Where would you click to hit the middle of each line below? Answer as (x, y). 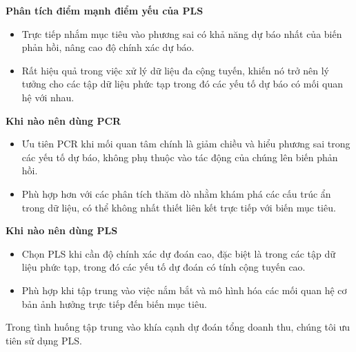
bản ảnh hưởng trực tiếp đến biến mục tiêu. (114, 303)
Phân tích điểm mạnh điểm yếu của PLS (105, 10)
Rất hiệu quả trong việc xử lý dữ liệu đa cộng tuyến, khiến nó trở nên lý (175, 70)
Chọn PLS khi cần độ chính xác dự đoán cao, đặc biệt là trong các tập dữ (179, 253)
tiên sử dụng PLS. (44, 340)
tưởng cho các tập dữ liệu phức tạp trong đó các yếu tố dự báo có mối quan (182, 84)
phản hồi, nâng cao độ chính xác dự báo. (108, 47)
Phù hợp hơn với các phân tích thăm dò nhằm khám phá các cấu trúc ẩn (176, 193)
